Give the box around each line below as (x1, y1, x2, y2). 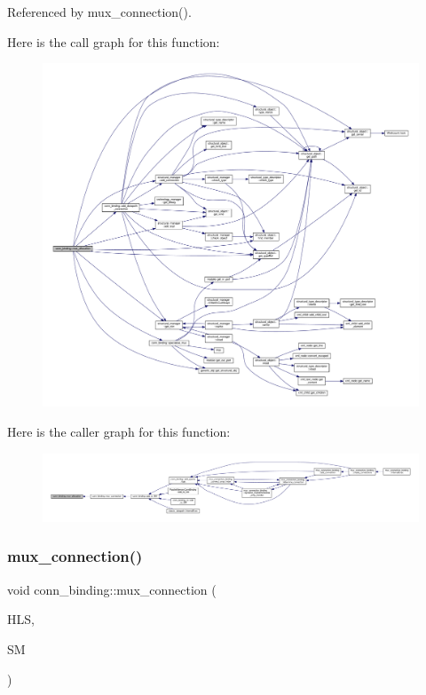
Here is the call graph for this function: (7, 32, 220, 51)
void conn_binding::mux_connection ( (7, 580, 217, 598)
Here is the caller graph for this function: (7, 422, 231, 440)
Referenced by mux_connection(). (7, 3, 192, 20)
